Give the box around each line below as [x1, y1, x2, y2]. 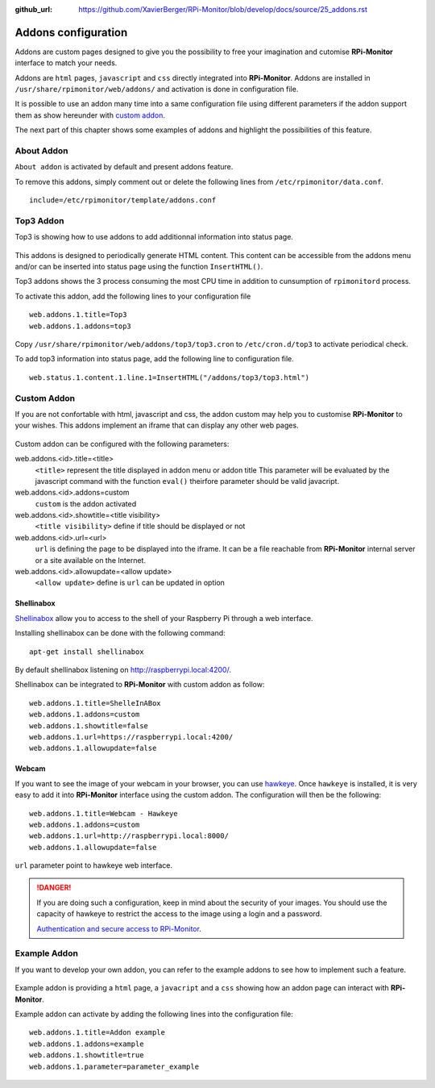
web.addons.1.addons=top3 [29, 321, 132, 331]
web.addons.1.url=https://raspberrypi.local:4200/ [29, 732, 234, 741]
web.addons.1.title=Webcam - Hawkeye [29, 809, 179, 818]
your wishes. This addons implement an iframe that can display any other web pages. [14, 420, 299, 431]
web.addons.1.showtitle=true [29, 1051, 144, 1060]
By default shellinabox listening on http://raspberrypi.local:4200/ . [14, 665, 231, 674]
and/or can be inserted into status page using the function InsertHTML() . [14, 262, 263, 272]
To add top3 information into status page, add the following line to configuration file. [14, 354, 294, 364]
